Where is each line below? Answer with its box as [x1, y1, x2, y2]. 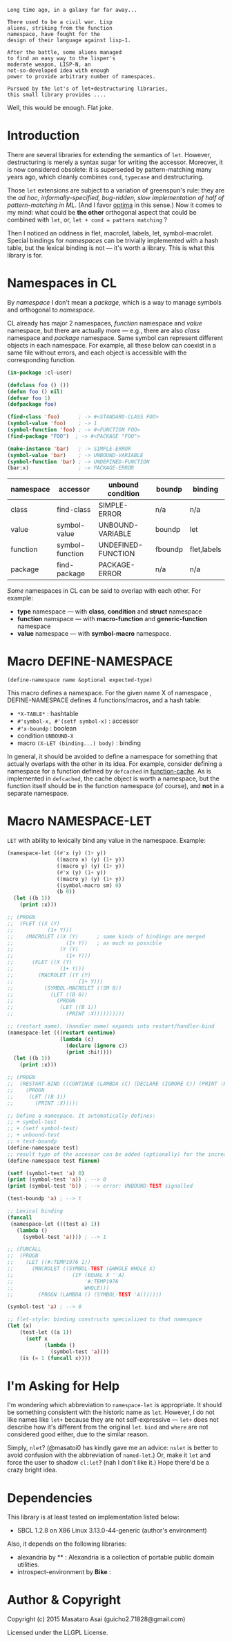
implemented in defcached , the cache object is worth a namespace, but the [7, 774, 220, 783]
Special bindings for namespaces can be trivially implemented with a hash [7, 236, 219, 244]
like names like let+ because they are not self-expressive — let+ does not [7, 1416, 219, 1424]
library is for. [7, 251, 43, 259]
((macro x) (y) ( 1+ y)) [56, 856, 126, 863]
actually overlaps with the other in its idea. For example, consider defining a [7, 760, 222, 768]
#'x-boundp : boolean [17, 724, 77, 733]
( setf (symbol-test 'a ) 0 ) [7, 1170, 85, 1177]
